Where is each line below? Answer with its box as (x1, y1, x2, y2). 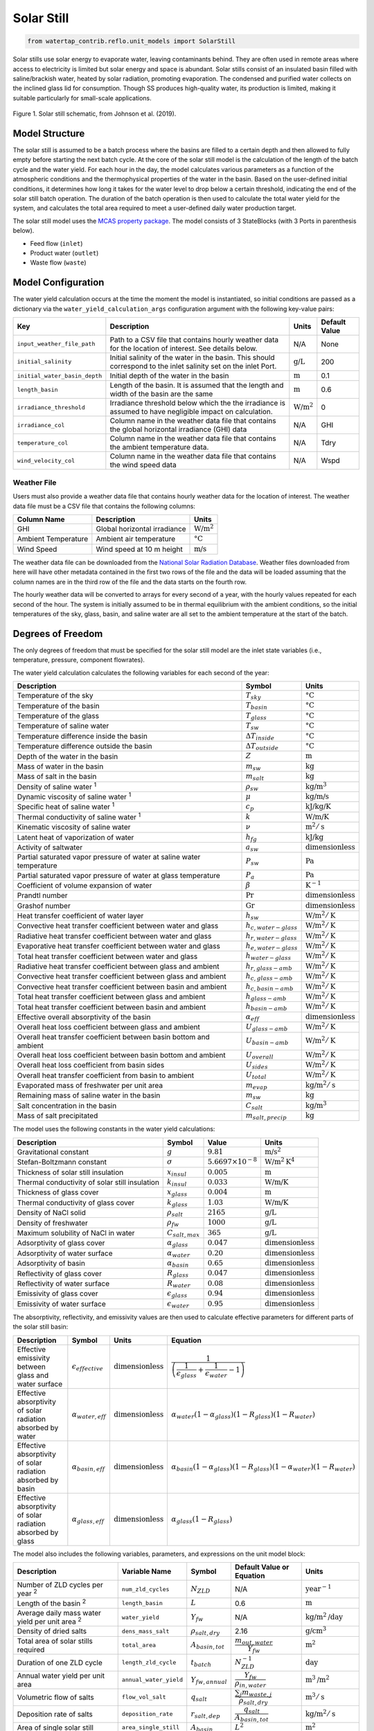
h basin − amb (245, 1002, 287, 1012)
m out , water (234, 1635, 273, 1646)
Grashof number (17, 901, 71, 911)
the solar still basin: (12, 1322, 69, 1331)
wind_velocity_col (17, 457, 75, 464)
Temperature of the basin (17, 701, 100, 710)
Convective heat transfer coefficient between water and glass (17, 921, 219, 931)
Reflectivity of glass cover (17, 1268, 102, 1278)
